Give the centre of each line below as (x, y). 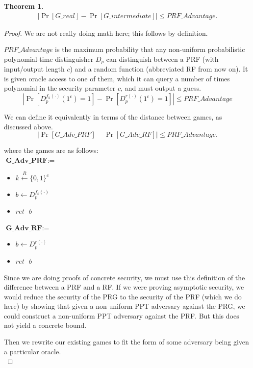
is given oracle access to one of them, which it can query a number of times (117, 78)
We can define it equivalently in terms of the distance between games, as (113, 117)
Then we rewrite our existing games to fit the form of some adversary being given (126, 342)
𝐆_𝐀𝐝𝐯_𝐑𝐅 (24, 228)
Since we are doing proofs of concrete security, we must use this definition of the (125, 277)
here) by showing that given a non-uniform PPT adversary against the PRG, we (125, 306)
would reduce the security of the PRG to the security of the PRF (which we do (123, 296)
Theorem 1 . (24, 6)
